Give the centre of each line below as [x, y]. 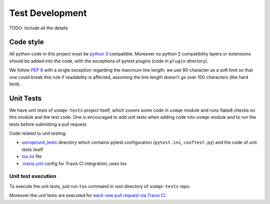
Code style [26, 42]
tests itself [32, 149]
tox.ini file [32, 157]
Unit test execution [33, 176]
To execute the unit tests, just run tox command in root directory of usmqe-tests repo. [100, 186]
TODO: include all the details [39, 28]
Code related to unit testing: [38, 133]
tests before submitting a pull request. [48, 124]
